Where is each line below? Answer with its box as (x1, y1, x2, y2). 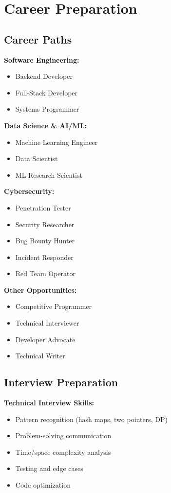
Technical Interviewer (15, 318, 79, 328)
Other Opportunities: (4, 284, 77, 295)
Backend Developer (15, 71, 73, 81)
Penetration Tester (15, 202, 71, 212)
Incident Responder (15, 252, 74, 262)
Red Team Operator (15, 268, 76, 279)
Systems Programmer (15, 104, 79, 114)
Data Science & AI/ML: (4, 120, 87, 130)
